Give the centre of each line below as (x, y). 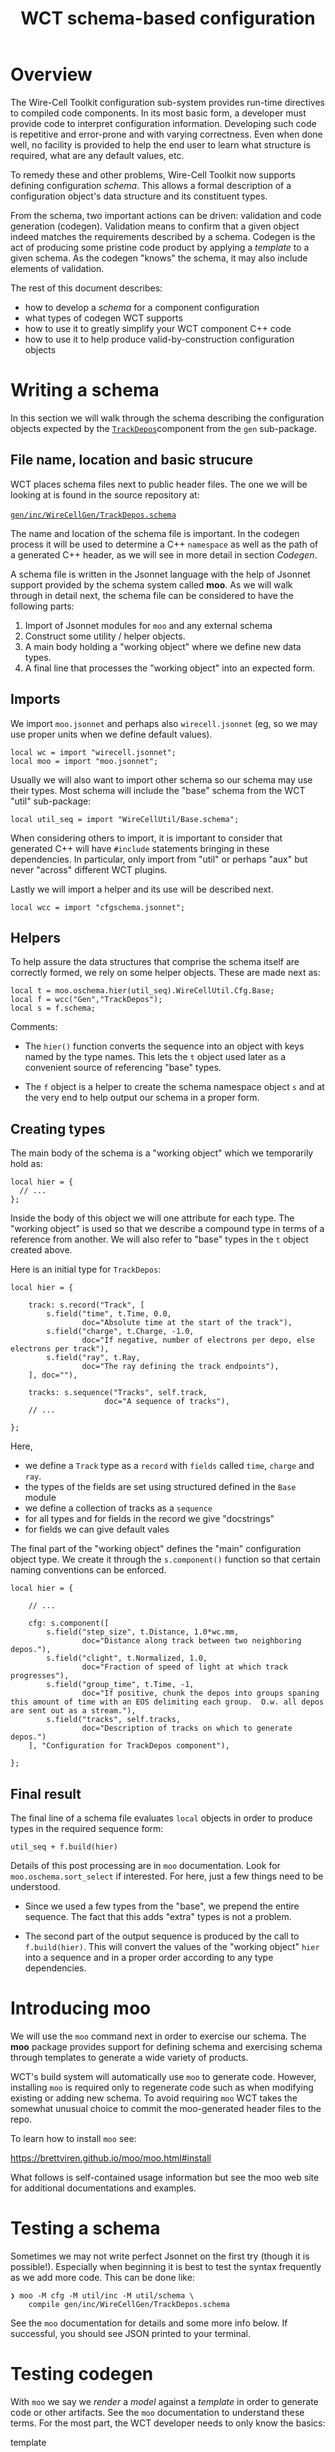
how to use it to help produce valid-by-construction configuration (159, 339)
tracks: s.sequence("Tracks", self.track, (118, 1393)
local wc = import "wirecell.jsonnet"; (93, 752)
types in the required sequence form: (87, 1828)
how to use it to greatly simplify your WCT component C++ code (158, 328)
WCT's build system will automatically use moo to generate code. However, (163, 2076)
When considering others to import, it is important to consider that (146, 838)
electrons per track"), (60, 1349)
